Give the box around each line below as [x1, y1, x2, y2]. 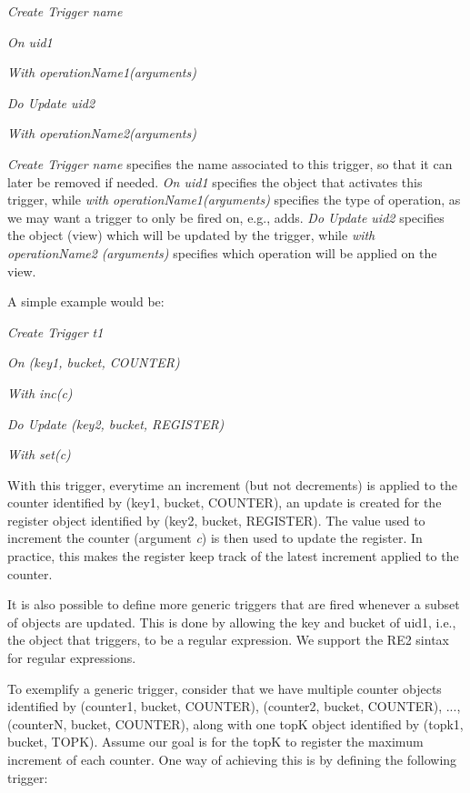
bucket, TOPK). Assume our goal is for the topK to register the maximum [7, 732, 424, 751]
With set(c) [7, 445, 71, 464]
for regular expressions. [7, 648, 136, 668]
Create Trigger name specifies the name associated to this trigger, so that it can [7, 154, 453, 173]
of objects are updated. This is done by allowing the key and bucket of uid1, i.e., [7, 612, 456, 631]
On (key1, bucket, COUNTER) [7, 353, 180, 372]
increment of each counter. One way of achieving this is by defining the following [7, 750, 457, 768]
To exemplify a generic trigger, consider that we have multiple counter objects [7, 678, 442, 698]
